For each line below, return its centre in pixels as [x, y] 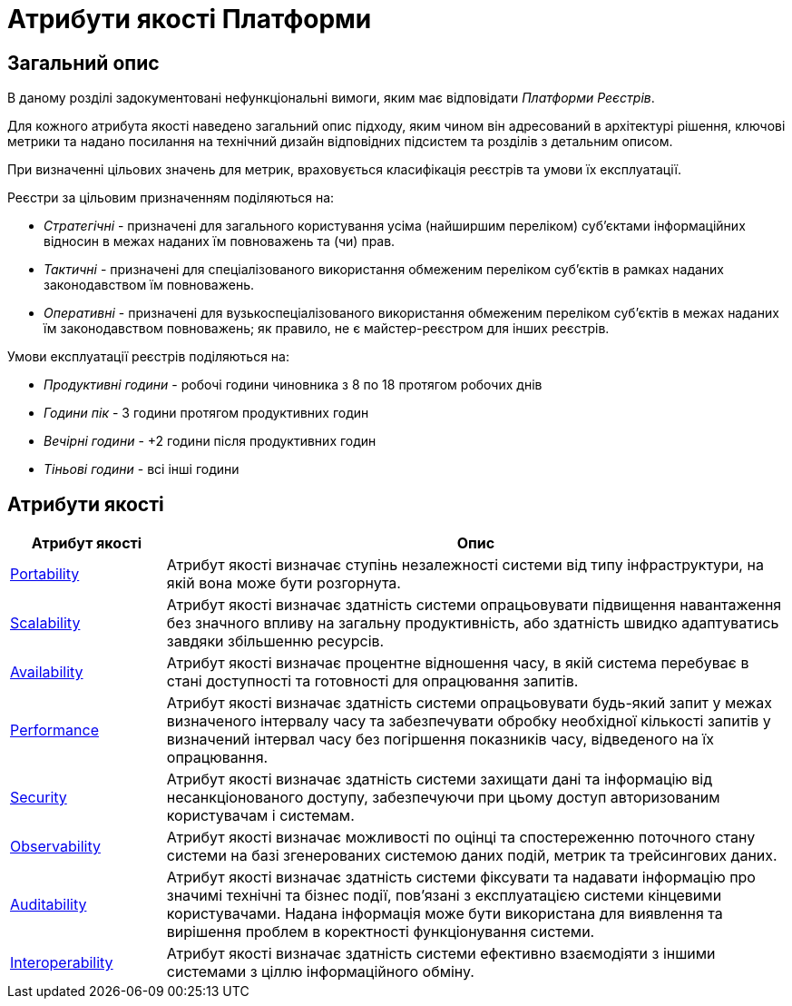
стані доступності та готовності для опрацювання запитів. [372, 681]
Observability [55, 847]
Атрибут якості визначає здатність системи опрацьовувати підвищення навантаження [474, 605]
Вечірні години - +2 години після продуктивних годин [210, 441]
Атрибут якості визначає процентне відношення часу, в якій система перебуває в [458, 663]
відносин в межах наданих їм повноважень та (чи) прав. [220, 242]
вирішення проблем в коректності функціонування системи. [381, 932]
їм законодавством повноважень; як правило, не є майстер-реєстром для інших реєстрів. [327, 329]
